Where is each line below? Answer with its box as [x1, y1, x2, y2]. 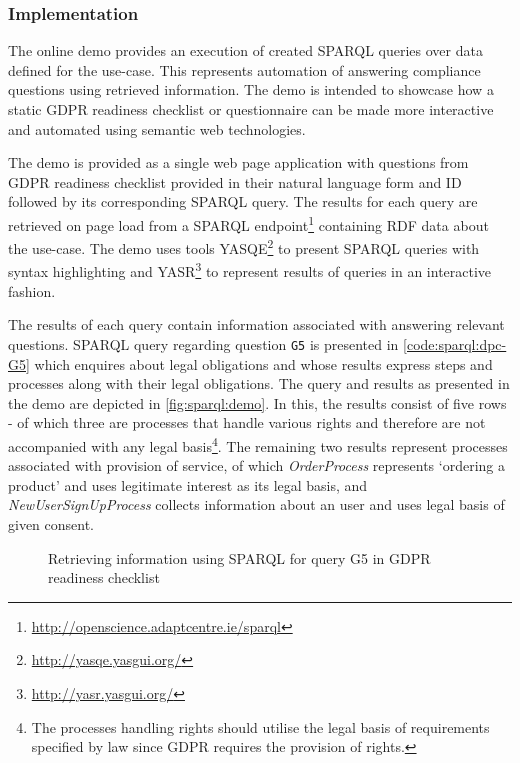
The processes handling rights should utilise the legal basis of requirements [31, 716, 490, 737]
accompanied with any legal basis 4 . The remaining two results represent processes [8, 432, 508, 456]
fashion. [8, 280, 56, 301]
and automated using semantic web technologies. [8, 118, 306, 139]
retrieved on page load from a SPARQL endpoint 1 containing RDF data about [8, 211, 489, 235]
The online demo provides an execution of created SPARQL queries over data [8, 40, 483, 61]
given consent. [8, 513, 95, 534]
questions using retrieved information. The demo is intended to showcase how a [8, 79, 494, 100]
